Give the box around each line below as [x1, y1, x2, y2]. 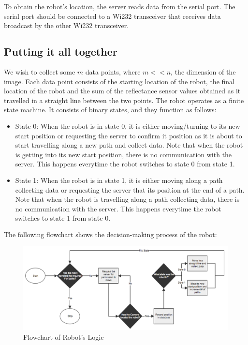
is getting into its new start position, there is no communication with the [15, 149, 232, 159]
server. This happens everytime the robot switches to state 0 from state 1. [15, 159, 235, 169]
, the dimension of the [171, 66, 236, 76]
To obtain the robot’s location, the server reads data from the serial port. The [4, 1, 235, 11]
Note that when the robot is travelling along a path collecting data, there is [15, 194, 240, 204]
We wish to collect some [4, 66, 75, 76]
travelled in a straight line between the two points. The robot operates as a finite [4, 95, 244, 105]
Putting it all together [4, 44, 117, 59]
